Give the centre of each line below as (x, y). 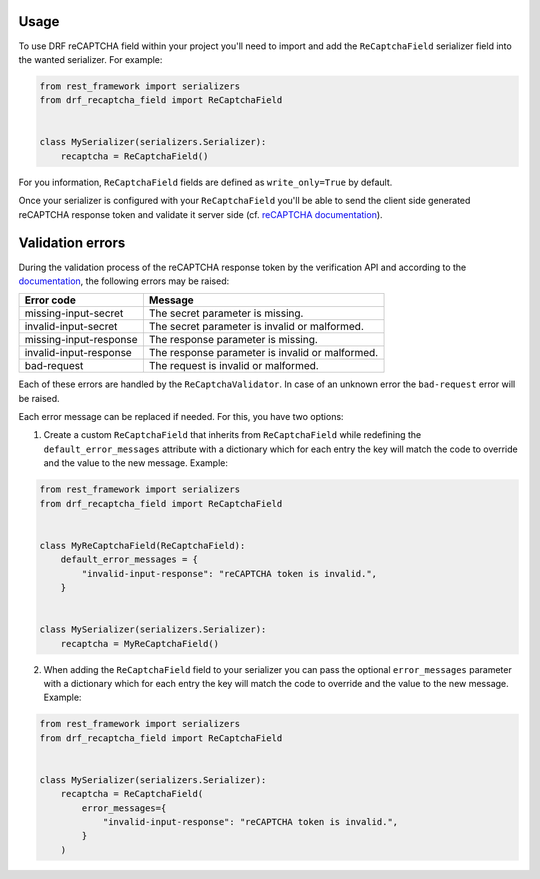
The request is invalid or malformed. (233, 366)
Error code (50, 300)
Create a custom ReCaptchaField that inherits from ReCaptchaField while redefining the (232, 435)
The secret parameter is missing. (226, 313)
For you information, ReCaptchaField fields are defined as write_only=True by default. (205, 182)
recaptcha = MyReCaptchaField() (140, 643)
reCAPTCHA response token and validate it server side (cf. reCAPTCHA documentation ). (201, 214)
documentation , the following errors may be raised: (124, 281)
